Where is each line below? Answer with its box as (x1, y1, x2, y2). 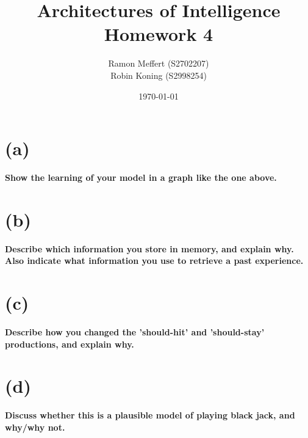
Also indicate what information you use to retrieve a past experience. (5, 254, 304, 267)
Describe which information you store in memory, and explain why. (5, 242, 294, 255)
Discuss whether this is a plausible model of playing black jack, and (5, 409, 295, 422)
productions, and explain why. (5, 337, 134, 350)
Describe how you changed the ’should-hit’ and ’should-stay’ (5, 326, 265, 338)
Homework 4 (104, 21, 213, 46)
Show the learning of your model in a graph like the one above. (5, 171, 277, 184)
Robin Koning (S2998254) (110, 68, 207, 81)
